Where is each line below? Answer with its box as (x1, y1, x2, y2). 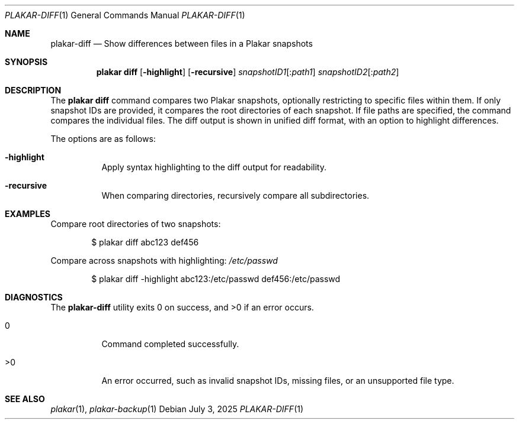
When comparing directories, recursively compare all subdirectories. (101, 190, 370, 200)
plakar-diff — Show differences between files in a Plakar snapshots (50, 38, 313, 48)
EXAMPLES (5, 209, 50, 219)
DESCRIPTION (5, 85, 62, 95)
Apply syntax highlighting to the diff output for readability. (101, 162, 326, 172)
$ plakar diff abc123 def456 (91, 237, 199, 247)
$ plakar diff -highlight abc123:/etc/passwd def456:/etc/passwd (91, 274, 341, 284)
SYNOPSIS (5, 57, 48, 67)
